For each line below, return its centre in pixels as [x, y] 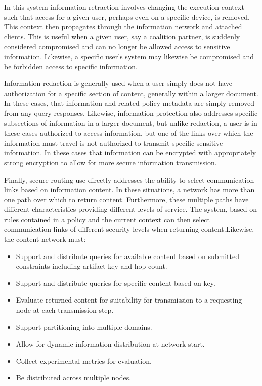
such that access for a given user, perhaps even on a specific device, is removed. [127, 16]
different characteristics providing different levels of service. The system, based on [131, 209]
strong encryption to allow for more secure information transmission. [111, 162]
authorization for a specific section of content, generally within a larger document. [131, 93]
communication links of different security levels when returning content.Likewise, [129, 229]
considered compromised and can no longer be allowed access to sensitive [117, 46]
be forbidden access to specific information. [71, 66]
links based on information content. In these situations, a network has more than [129, 189]
